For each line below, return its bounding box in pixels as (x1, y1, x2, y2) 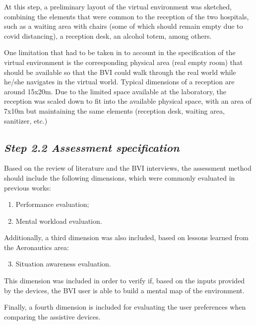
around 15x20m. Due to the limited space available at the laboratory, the (4, 86, 227, 96)
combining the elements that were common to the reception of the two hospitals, (4, 11, 249, 21)
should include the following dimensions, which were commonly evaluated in (4, 172, 235, 183)
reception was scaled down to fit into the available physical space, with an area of (4, 96, 252, 106)
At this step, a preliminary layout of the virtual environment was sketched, (4, 1, 232, 11)
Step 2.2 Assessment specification (4, 139, 180, 155)
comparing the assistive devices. (4, 311, 101, 322)
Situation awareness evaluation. (15, 259, 111, 269)
